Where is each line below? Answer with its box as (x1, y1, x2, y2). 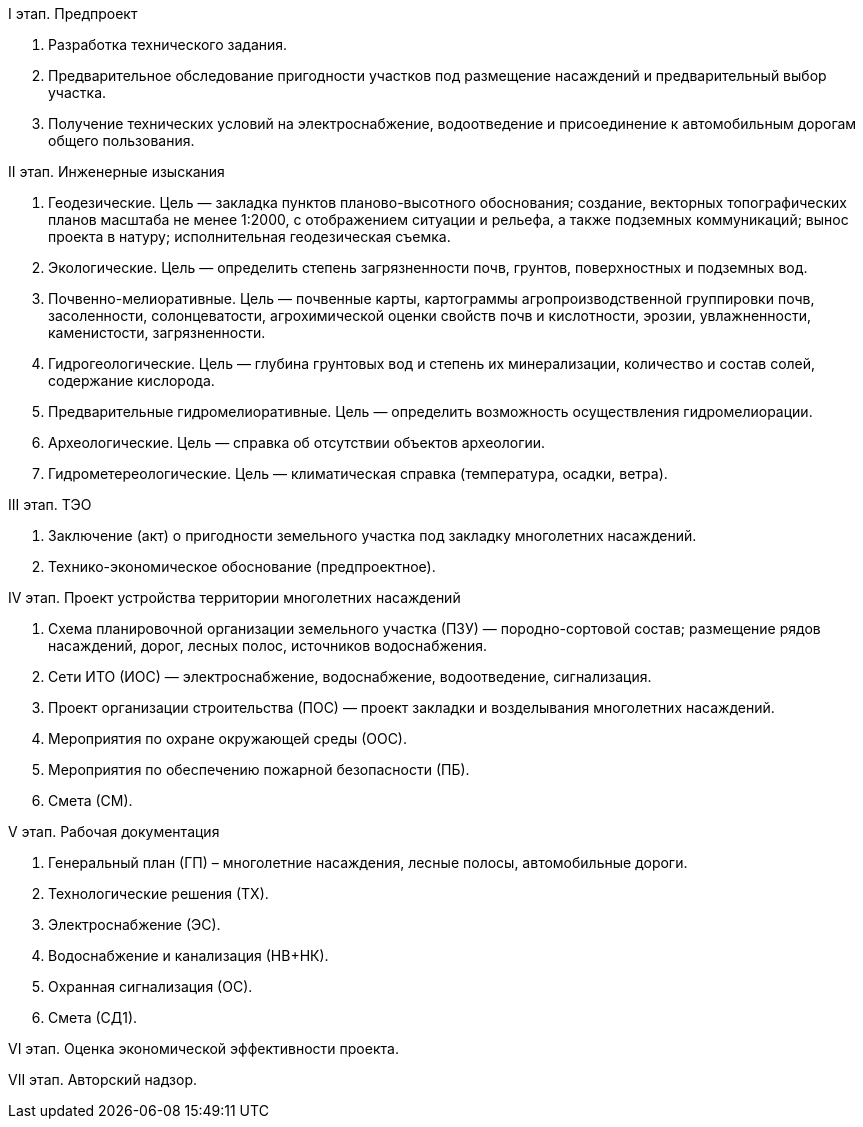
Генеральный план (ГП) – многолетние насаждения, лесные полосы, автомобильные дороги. (48, 854, 688, 871)
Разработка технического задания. (48, 36, 288, 53)
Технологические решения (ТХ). (48, 885, 269, 902)
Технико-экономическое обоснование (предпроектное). (48, 558, 436, 575)
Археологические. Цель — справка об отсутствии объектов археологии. (48, 434, 546, 451)
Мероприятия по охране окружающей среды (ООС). (48, 730, 408, 747)
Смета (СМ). (48, 792, 133, 809)
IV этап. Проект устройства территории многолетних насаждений (8, 589, 461, 606)
